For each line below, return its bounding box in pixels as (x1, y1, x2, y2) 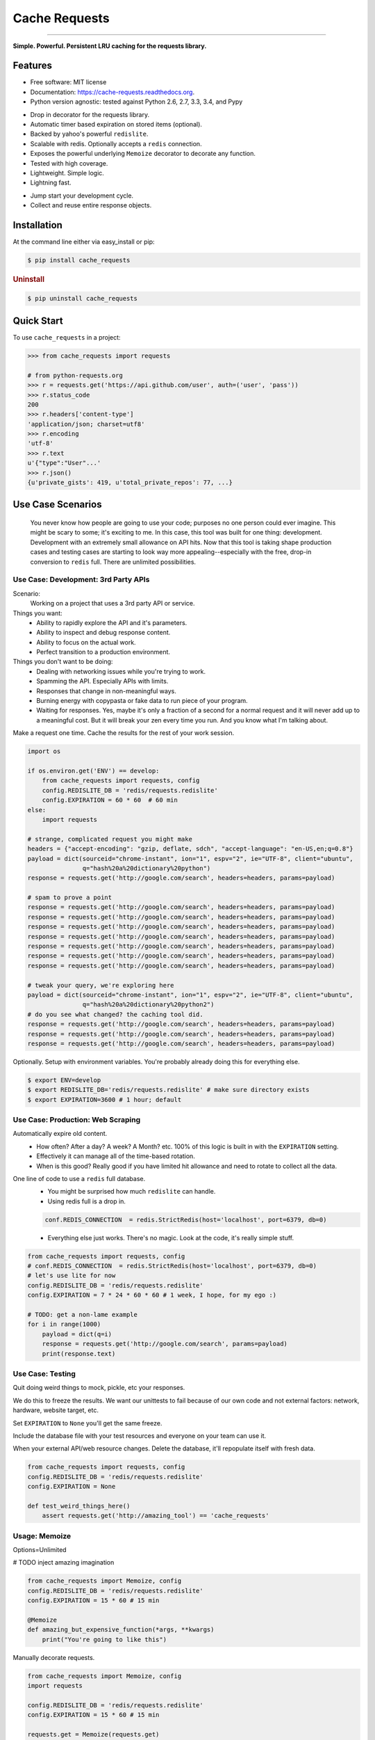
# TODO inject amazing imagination (12, 1558, 115, 1567)
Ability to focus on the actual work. (36, 638, 136, 647)
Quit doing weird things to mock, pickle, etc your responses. (12, 1384, 185, 1392)
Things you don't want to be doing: (12, 658, 113, 666)
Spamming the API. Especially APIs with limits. (36, 677, 169, 686)
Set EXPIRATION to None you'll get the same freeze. (12, 1418, 162, 1427)
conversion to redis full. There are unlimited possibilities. (30, 557, 197, 566)
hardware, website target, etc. (12, 1406, 99, 1414)
